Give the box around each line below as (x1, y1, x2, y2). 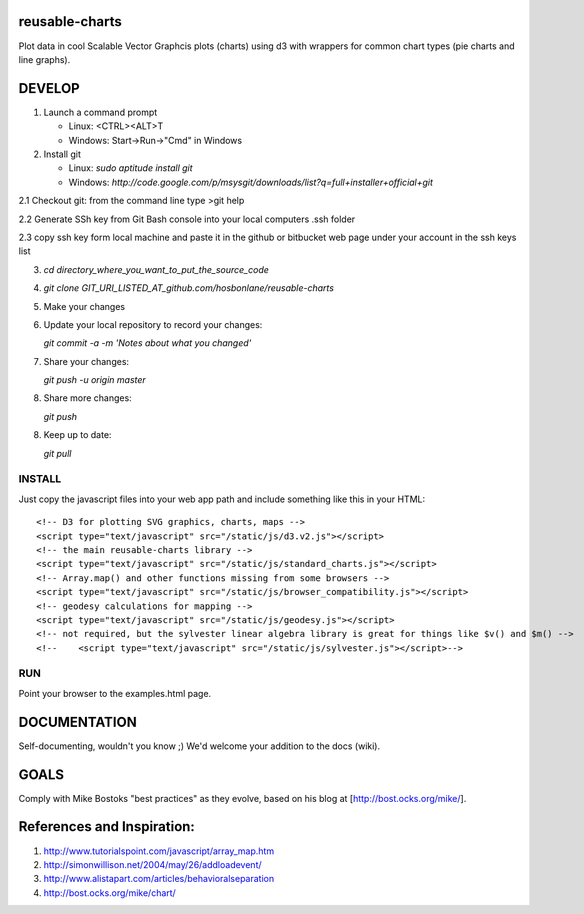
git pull (43, 447, 72, 459)
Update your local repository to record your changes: (43, 318, 263, 330)
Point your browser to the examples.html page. (18, 687, 212, 699)
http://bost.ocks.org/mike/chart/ (43, 886, 177, 899)
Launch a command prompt (43, 106, 158, 118)
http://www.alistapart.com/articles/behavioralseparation (43, 873, 275, 885)
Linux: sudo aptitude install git (68, 162, 194, 174)
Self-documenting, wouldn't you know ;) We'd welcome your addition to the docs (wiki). (18, 740, 380, 752)
